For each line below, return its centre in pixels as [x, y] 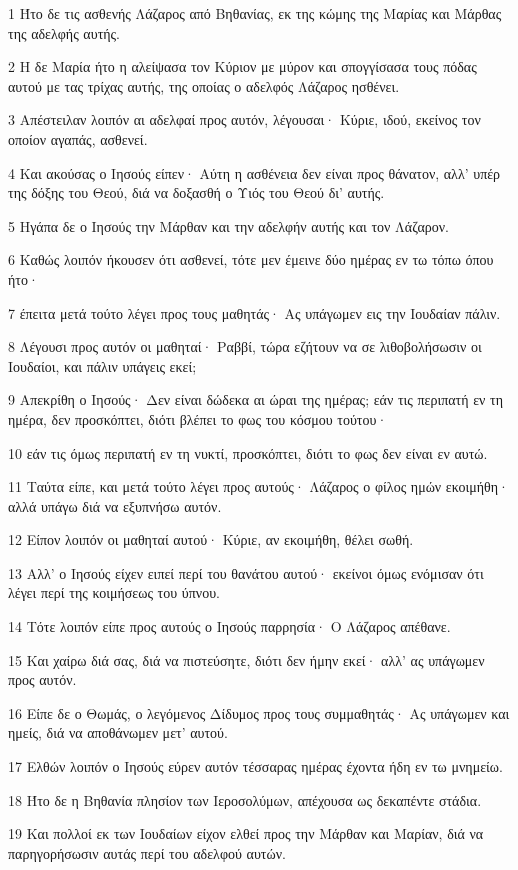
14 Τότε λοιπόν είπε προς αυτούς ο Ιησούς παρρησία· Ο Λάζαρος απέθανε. [229, 626]
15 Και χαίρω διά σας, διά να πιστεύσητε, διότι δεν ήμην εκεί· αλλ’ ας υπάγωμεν [246, 659]
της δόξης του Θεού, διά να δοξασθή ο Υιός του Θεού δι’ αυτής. [196, 192]
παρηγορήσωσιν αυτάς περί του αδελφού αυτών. [147, 852]
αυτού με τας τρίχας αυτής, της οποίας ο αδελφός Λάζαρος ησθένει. [204, 85]
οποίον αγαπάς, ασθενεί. [78, 138]
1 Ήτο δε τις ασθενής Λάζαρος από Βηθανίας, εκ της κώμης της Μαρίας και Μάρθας [255, 13]
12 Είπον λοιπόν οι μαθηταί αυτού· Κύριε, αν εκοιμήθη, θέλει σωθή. [211, 539]
